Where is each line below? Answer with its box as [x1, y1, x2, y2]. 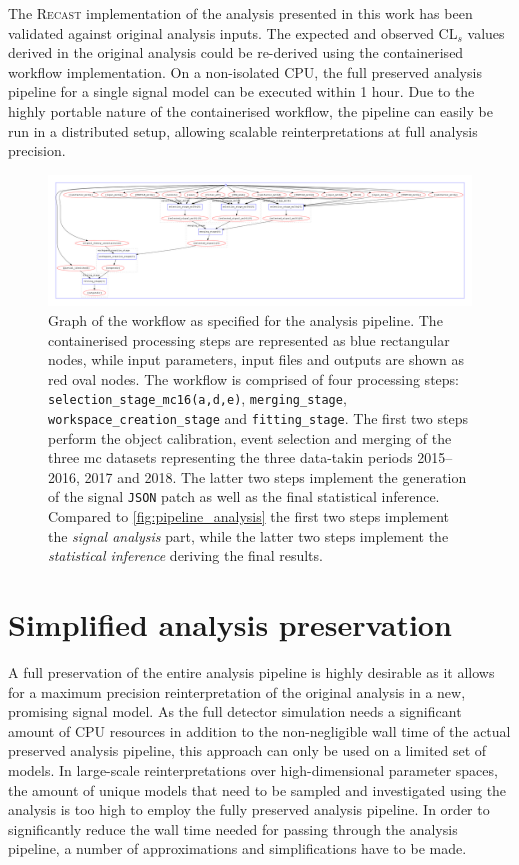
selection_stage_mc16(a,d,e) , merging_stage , [48, 388, 347, 409]
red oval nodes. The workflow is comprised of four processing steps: [48, 368, 459, 389]
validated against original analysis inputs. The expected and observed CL [8, 22, 458, 43]
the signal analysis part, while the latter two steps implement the [48, 525, 449, 546]
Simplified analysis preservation [8, 604, 452, 645]
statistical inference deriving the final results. [48, 545, 323, 566]
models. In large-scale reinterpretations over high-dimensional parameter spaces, [8, 760, 498, 781]
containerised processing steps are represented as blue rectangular [48, 329, 450, 350]
